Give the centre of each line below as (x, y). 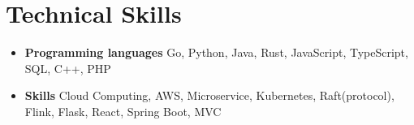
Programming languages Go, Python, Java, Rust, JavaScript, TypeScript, (216, 52)
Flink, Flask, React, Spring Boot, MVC (123, 111)
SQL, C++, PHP (68, 68)
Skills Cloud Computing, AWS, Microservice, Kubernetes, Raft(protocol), (209, 95)
